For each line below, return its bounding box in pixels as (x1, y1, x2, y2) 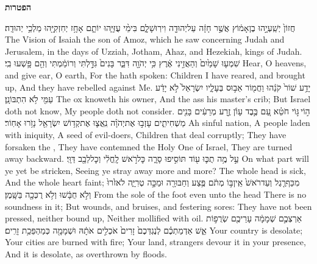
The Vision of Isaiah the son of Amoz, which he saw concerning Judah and (5, 33, 285, 46)
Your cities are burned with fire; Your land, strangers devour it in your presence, (5, 235, 306, 248)
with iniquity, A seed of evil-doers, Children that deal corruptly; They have (5, 128, 287, 141)
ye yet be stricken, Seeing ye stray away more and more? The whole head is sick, (5, 164, 306, 176)
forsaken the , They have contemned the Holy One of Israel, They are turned (5, 140, 293, 153)
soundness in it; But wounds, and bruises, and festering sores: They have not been (5, 200, 312, 212)
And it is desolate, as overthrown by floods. (5, 247, 167, 260)
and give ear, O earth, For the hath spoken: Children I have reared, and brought (5, 68, 305, 81)
